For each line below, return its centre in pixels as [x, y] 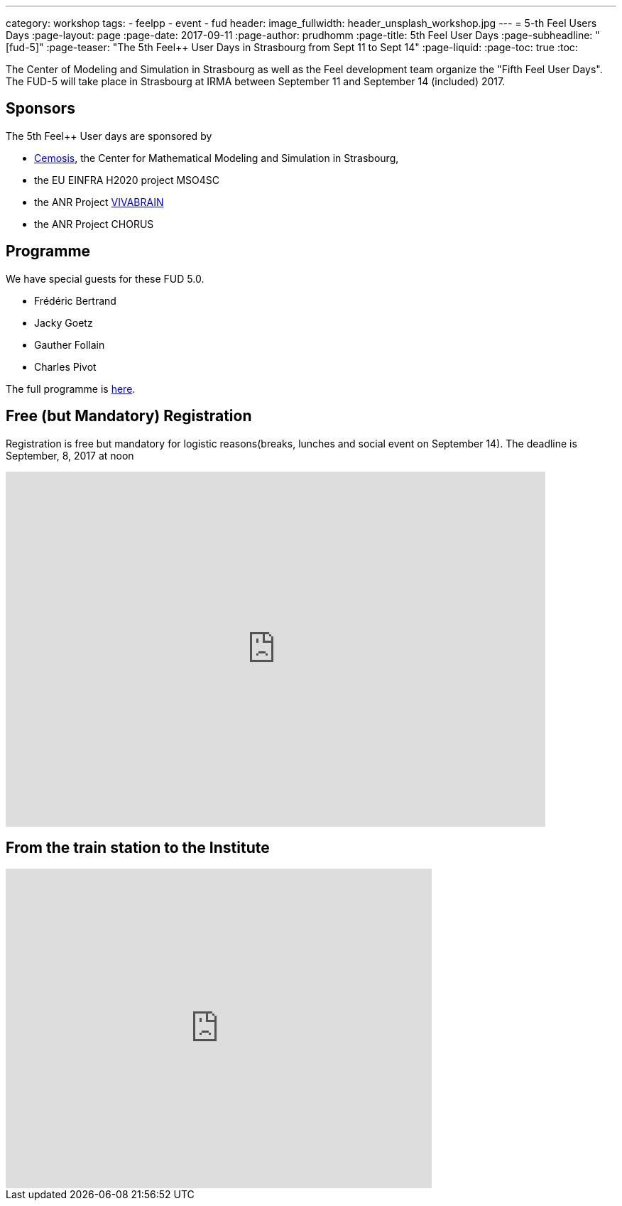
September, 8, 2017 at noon [70, 455]
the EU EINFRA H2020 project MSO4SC [127, 180]
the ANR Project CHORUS [94, 224]
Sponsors [40, 109]
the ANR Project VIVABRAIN [99, 202]
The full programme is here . [71, 389]
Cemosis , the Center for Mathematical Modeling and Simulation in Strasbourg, [217, 158]
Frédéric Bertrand [75, 300]
